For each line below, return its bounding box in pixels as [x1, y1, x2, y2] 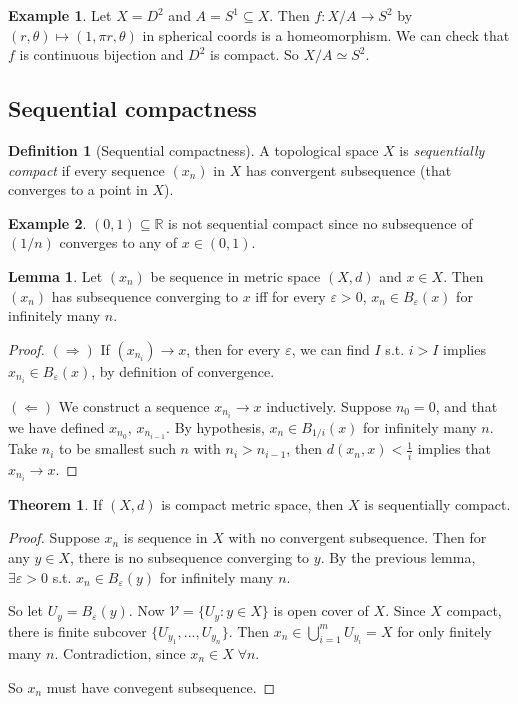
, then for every [186, 338, 281, 359]
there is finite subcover [8, 620, 147, 641]
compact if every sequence [8, 159, 165, 180]
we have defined [8, 416, 105, 437]
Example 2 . [8, 212, 87, 233]
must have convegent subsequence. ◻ [46, 676, 276, 697]
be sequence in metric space [150, 265, 321, 286]
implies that [417, 438, 491, 459]
